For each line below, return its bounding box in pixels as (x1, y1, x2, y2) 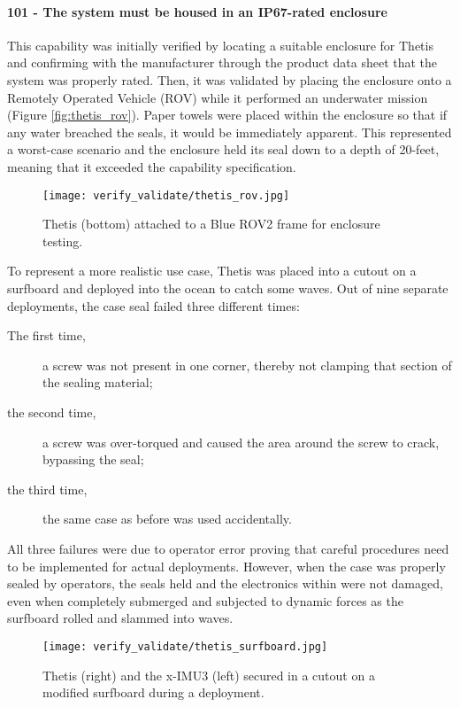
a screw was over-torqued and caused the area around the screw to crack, (42, 432, 440, 451)
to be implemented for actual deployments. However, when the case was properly (7, 556, 446, 575)
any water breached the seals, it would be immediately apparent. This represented (7, 122, 452, 141)
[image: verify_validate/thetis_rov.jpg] (42, 189, 290, 202)
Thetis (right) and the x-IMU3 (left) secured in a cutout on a (42, 665, 375, 684)
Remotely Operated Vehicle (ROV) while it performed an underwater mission (7, 88, 428, 106)
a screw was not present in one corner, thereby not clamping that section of (42, 355, 452, 374)
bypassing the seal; (42, 450, 144, 469)
